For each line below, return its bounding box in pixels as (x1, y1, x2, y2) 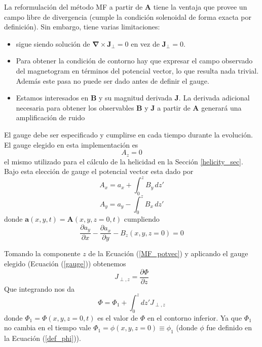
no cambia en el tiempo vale (4, 322, 91, 333)
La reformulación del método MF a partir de (4, 2, 143, 12)
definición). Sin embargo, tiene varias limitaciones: (4, 21, 160, 32)
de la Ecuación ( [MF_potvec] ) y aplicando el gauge (88, 248, 248, 259)
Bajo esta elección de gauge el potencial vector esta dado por (4, 166, 194, 177)
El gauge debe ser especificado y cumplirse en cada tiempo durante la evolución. (4, 129, 253, 140)
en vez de (131, 38, 160, 49)
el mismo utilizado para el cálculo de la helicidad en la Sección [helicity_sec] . (4, 156, 243, 166)
